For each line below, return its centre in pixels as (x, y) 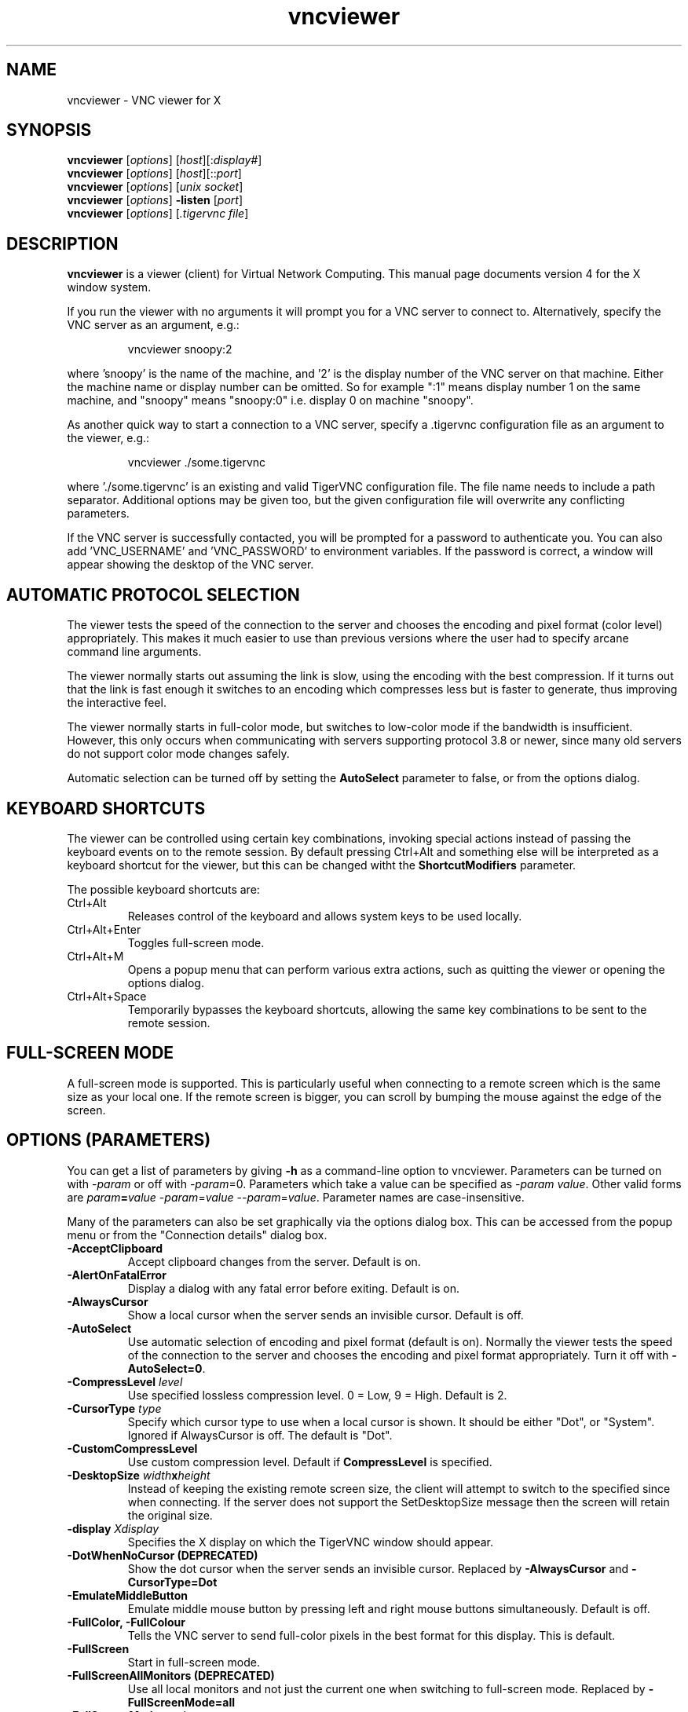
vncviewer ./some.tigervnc (197, 463)
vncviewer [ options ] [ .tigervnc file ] (158, 214)
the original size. (170, 1515)
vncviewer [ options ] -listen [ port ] (155, 200)
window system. (109, 287)
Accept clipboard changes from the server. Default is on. (274, 1261)
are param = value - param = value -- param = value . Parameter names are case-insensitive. (296, 1197)
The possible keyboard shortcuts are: (163, 889)
